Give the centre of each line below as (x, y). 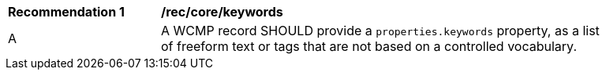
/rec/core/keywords (222, 12)
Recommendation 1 (66, 12)
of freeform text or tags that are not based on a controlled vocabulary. (369, 46)
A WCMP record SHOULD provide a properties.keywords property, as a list (380, 31)
